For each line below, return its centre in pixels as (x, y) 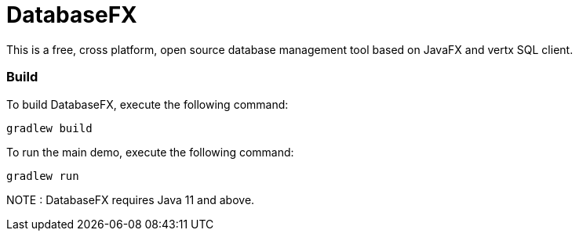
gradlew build (49, 128)
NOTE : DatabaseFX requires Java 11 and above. (131, 199)
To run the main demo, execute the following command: (150, 152)
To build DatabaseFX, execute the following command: (147, 104)
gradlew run (43, 176)
